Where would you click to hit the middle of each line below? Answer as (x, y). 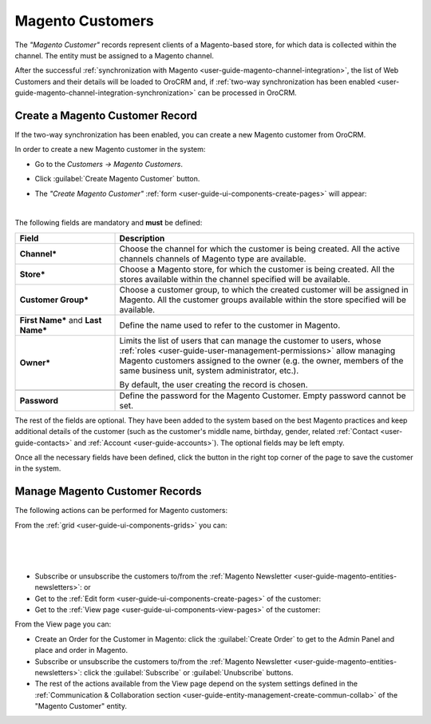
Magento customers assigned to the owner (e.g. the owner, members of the (261, 360)
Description (142, 238)
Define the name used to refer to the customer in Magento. (230, 325)
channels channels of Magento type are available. (213, 258)
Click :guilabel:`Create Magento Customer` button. (117, 179)
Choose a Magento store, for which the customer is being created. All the (257, 269)
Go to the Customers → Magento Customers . (109, 164)
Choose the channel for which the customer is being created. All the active (260, 249)
